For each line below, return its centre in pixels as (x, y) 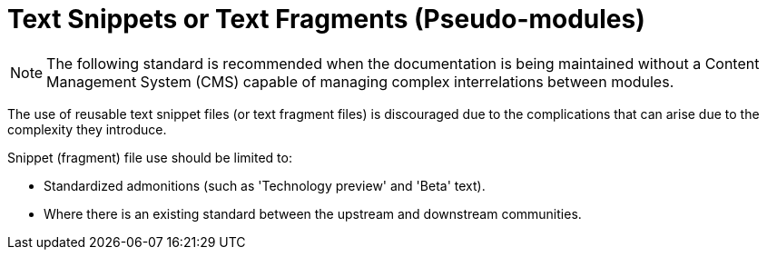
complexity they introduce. (87, 129)
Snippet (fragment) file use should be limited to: (150, 157)
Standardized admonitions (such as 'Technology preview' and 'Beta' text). (265, 185)
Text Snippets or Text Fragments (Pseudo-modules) (326, 19)
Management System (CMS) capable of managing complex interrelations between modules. (360, 81)
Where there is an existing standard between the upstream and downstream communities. (313, 213)
